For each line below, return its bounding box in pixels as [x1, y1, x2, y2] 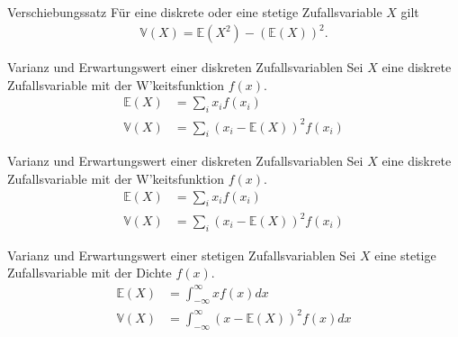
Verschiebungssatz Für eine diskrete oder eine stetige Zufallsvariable [7, 3, 382, 21]
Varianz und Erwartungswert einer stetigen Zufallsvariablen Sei [7, 245, 356, 264]
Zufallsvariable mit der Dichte [7, 263, 172, 282]
